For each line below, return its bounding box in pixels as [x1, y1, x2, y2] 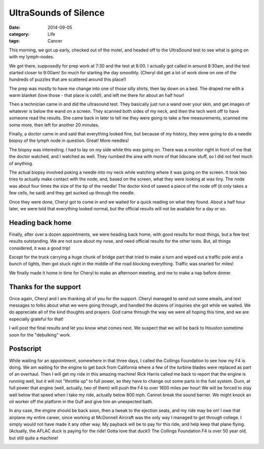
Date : [9, 24, 21, 30]
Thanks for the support [9, 283, 81, 291]
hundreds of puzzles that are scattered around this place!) [9, 76, 127, 83]
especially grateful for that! [9, 316, 64, 322]
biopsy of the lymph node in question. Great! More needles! [9, 137, 129, 144]
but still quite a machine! [9, 435, 59, 441]
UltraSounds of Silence [9, 7, 105, 18]
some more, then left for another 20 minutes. [9, 122, 100, 128]
